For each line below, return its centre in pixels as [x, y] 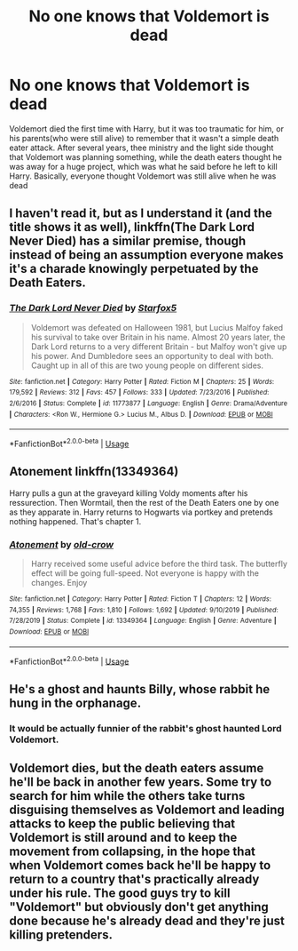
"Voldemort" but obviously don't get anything [139, 907]
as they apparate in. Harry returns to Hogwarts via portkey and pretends [141, 512]
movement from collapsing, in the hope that [132, 851]
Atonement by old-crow [61, 544]
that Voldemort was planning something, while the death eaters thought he [145, 156]
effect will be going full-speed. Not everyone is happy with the [145, 573]
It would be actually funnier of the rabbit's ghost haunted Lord [145, 728]
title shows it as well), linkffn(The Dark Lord [132, 227]
